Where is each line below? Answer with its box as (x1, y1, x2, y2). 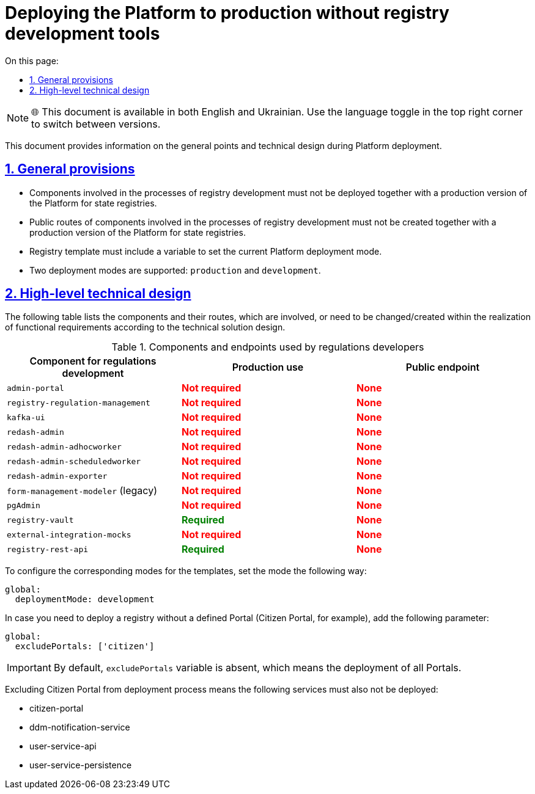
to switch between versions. (31, 117, 161, 130)
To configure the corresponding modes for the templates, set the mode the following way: (5, 566, 367, 577)
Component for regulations (29, 355, 157, 368)
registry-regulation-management (7, 398, 150, 407)
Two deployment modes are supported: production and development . (29, 264, 321, 275)
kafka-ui (7, 412, 45, 422)
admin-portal (7, 383, 64, 393)
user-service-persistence (29, 760, 132, 771)
